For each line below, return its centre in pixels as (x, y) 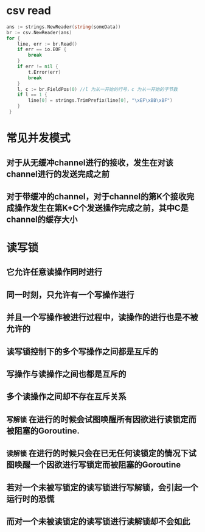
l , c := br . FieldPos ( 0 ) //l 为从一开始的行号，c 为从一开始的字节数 (98, 89)
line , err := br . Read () (47, 44)
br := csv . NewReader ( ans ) (39, 32)
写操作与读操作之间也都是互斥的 (66, 374)
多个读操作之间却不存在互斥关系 (66, 397)
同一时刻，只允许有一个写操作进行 (70, 295)
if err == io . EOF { (42, 49)
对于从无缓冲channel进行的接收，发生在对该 (90, 162)
